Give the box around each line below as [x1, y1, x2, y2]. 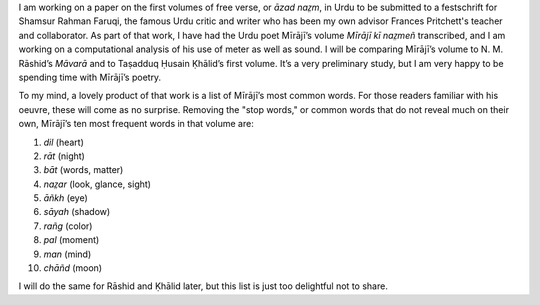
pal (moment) [43, 234, 100, 246]
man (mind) [43, 248, 92, 260]
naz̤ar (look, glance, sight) [43, 178, 152, 190]
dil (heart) [43, 136, 85, 148]
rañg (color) [43, 220, 93, 232]
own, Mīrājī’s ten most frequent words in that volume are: [18, 118, 254, 130]
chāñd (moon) [43, 262, 103, 274]
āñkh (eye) [43, 192, 89, 204]
